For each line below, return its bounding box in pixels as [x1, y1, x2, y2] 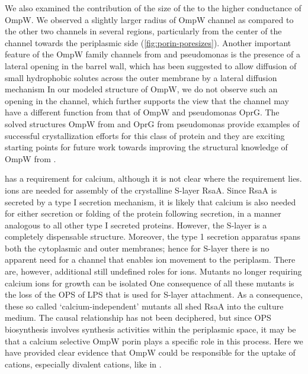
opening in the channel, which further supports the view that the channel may [5, 94, 289, 107]
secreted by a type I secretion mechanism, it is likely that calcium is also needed [5, 195, 296, 208]
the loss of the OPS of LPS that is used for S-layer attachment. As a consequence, [5, 288, 303, 301]
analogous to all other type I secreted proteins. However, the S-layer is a [5, 218, 267, 231]
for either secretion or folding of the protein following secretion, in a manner [5, 207, 281, 220]
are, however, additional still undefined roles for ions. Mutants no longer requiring [5, 265, 302, 278]
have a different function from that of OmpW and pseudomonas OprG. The [5, 106, 280, 118]
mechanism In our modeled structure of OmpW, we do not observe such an [5, 83, 278, 95]
